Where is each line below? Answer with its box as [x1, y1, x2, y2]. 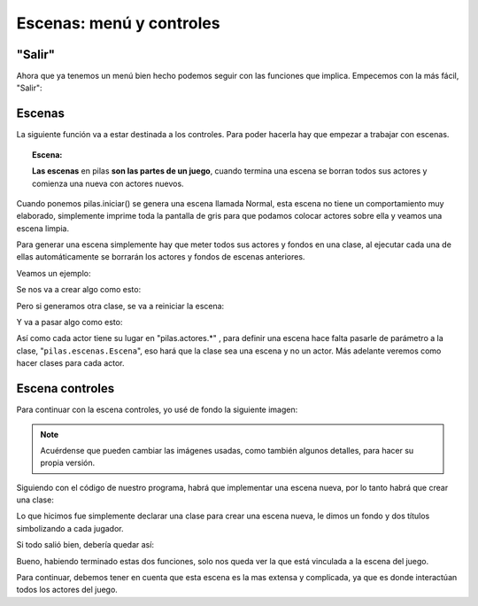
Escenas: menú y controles [16, 13, 220, 33]
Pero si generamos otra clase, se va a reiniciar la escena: [16, 300, 225, 311]
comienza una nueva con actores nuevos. [32, 178, 185, 189]
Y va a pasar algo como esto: [16, 317, 123, 328]
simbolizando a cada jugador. [16, 523, 124, 533]
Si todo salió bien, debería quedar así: [16, 540, 155, 550]
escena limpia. [16, 222, 70, 234]
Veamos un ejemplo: [16, 268, 91, 278]
